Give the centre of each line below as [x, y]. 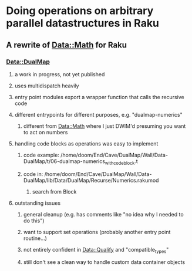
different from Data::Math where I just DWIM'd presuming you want [105, 126]
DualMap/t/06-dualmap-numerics [64, 161]
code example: [41, 155]
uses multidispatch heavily [47, 86]
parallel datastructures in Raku [83, 23]
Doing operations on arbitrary [80, 11]
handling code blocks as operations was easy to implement [86, 143]
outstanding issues [37, 203]
